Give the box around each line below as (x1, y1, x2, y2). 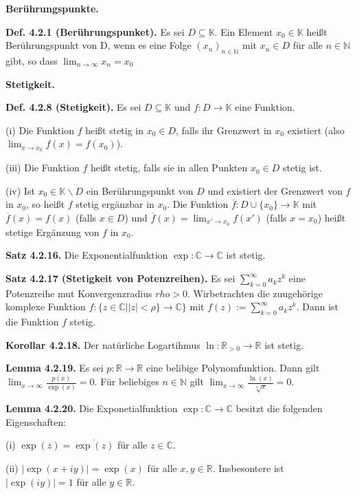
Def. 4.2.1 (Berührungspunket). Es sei (5, 24, 185, 39)
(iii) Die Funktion (5, 160, 80, 175)
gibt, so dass (5, 53, 58, 67)
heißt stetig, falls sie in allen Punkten (90, 160, 248, 175)
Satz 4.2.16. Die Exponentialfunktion (5, 248, 168, 262)
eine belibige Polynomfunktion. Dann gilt (146, 361, 320, 375)
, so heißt (26, 197, 65, 211)
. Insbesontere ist (212, 461, 284, 475)
